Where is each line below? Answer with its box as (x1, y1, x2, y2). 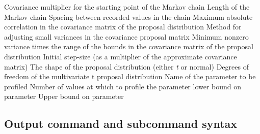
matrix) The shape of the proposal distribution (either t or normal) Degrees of (4, 61, 249, 72)
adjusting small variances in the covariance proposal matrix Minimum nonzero (4, 31, 249, 42)
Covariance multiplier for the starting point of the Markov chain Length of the (4, 2, 250, 12)
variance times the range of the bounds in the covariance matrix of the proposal (4, 41, 253, 52)
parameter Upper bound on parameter (4, 91, 124, 102)
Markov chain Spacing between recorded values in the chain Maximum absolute (4, 11, 253, 22)
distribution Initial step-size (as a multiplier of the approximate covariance (4, 51, 237, 61)
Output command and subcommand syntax (4, 116, 238, 131)
